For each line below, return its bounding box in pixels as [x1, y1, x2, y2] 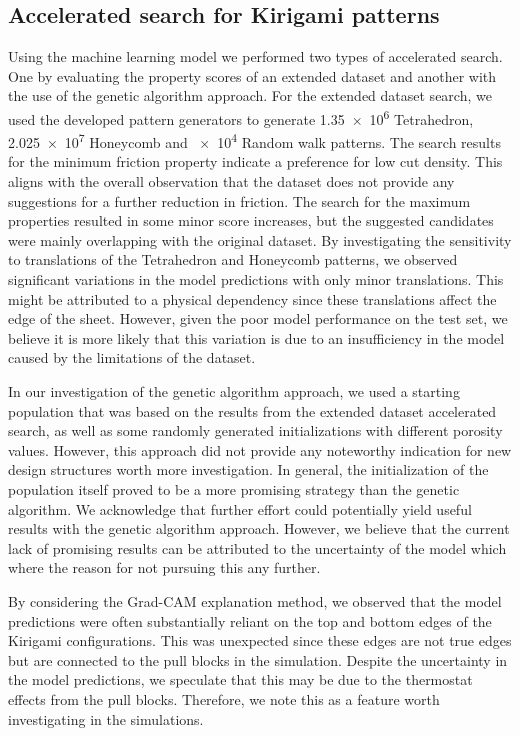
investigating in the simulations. [8, 708, 204, 729]
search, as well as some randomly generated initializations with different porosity [8, 420, 503, 441]
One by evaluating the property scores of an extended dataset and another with [8, 65, 497, 86]
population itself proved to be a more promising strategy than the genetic [8, 478, 460, 499]
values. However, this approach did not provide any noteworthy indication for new [8, 439, 512, 460]
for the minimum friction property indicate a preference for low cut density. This [8, 151, 503, 172]
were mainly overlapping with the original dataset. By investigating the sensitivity [8, 229, 512, 250]
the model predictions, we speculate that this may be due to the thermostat [8, 669, 473, 690]
